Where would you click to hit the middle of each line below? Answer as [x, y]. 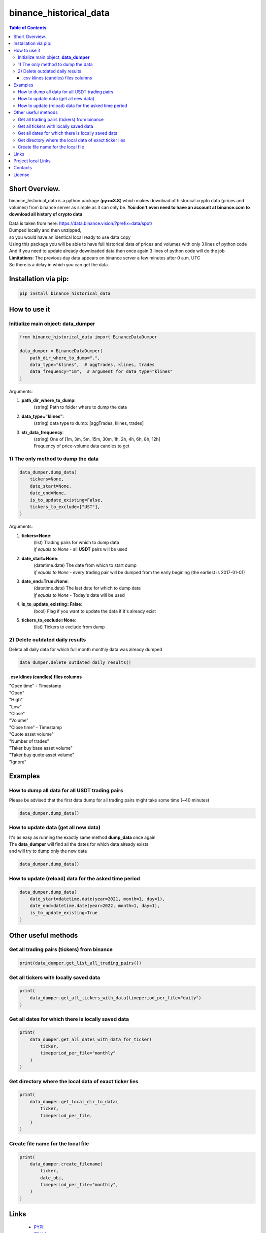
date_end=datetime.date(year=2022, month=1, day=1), [95, 906]
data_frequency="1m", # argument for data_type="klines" [101, 372]
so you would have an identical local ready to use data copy [70, 237]
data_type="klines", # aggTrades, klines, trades [92, 364]
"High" [16, 700]
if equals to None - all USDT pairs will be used [81, 549]
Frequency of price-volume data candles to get [82, 446]
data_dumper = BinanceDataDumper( [61, 351]
